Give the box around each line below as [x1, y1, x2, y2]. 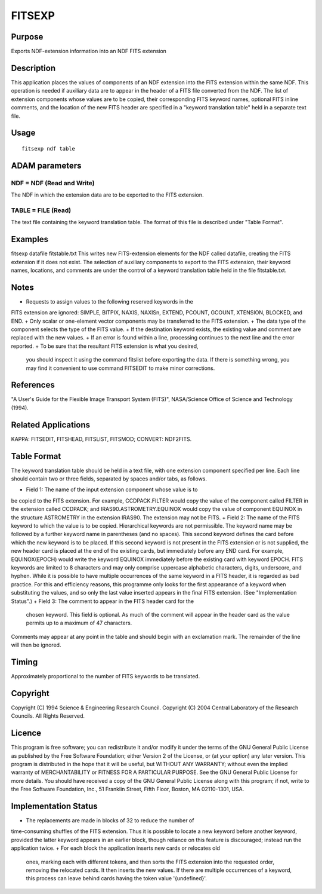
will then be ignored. [11, 641, 61, 648]
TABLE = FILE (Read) [11, 206, 72, 215]
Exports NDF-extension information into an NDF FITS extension [11, 48, 167, 55]
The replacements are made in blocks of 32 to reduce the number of [26, 817, 194, 824]
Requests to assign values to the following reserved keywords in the [26, 298, 193, 305]
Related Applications [11, 420, 91, 430]
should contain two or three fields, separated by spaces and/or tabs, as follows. [11, 475, 208, 482]
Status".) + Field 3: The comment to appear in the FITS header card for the [11, 598, 194, 605]
